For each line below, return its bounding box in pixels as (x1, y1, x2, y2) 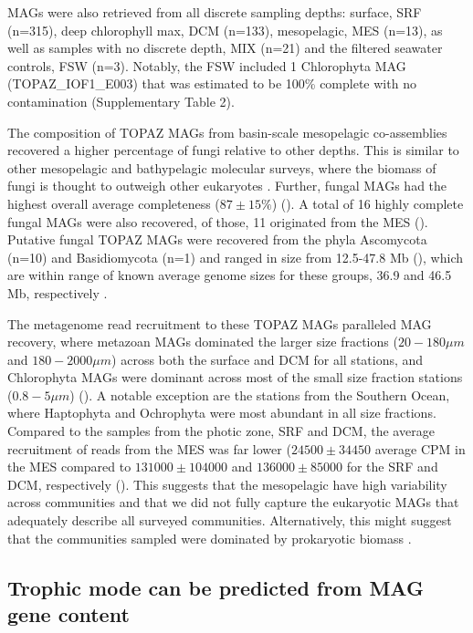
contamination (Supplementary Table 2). (7, 91, 235, 110)
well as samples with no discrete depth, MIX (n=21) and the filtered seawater (7, 38, 443, 57)
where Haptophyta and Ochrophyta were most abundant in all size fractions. (7, 403, 436, 422)
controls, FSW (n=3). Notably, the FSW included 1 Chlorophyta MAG (7, 56, 406, 75)
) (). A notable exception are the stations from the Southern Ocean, (69, 385, 450, 404)
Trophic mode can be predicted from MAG (7, 573, 424, 601)
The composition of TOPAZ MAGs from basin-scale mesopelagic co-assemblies (7, 122, 447, 141)
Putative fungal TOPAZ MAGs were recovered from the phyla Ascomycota (7, 230, 427, 249)
